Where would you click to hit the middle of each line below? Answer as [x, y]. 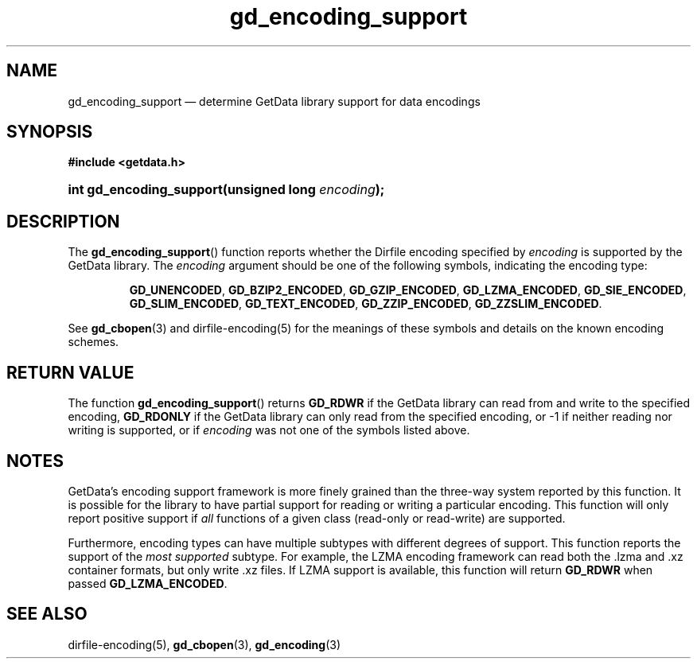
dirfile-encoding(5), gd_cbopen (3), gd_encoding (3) [204, 644]
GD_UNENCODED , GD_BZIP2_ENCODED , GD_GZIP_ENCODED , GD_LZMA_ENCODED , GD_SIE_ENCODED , [408, 290]
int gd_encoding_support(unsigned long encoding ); [226, 190]
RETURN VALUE [70, 372]
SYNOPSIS [50, 132]
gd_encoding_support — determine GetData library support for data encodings [274, 101]
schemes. [93, 342]
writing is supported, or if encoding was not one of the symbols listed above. [269, 430]
